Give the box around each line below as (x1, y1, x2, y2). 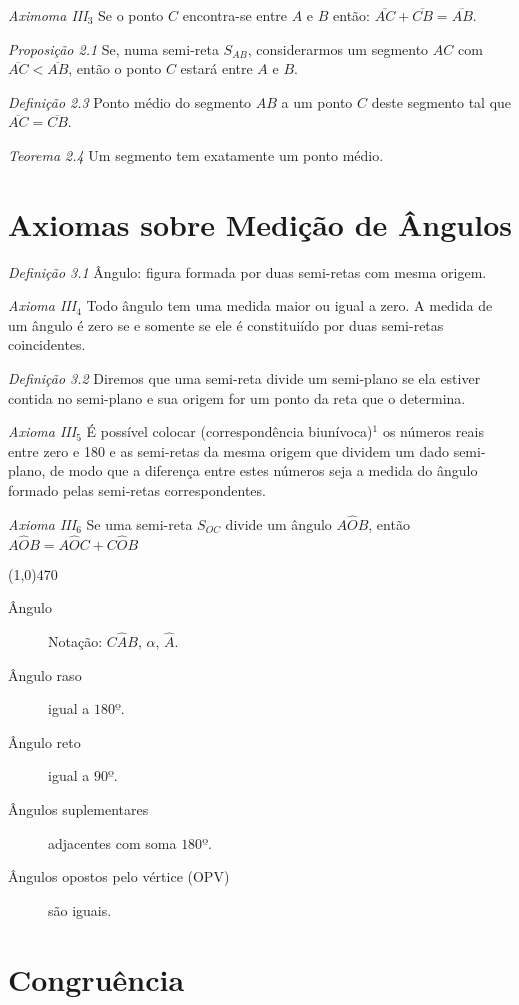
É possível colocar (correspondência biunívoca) (86, 421, 373, 442)
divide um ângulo (225, 513, 332, 534)
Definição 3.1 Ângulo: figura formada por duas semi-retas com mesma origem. (8, 261, 487, 282)
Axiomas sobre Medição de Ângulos (8, 203, 513, 244)
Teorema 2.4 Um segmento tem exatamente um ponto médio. (8, 144, 384, 165)
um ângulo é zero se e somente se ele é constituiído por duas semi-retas (8, 314, 444, 335)
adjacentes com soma (48, 832, 177, 853)
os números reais (382, 421, 484, 442)
